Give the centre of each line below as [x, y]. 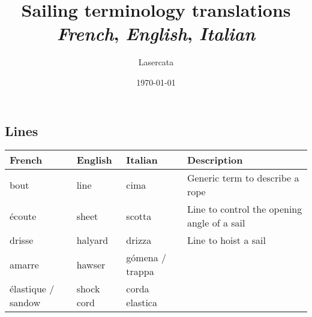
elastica [142, 303]
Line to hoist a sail [226, 240]
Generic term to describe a [243, 178]
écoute [23, 216]
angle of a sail [216, 223]
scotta [139, 216]
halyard [92, 240]
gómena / [146, 258]
